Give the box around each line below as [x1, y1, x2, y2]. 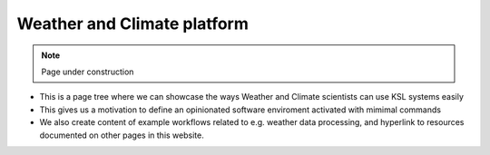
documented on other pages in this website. [39, 130, 204, 140]
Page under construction [41, 66, 134, 77]
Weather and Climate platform [16, 14, 250, 34]
